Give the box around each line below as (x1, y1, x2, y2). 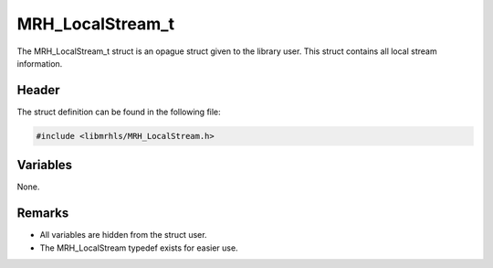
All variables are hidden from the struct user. (39, 230, 207, 241)
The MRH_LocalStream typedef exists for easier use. (39, 242, 238, 253)
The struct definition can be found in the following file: (16, 106, 221, 117)
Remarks (16, 206, 69, 221)
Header (16, 82, 60, 98)
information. (16, 58, 63, 69)
